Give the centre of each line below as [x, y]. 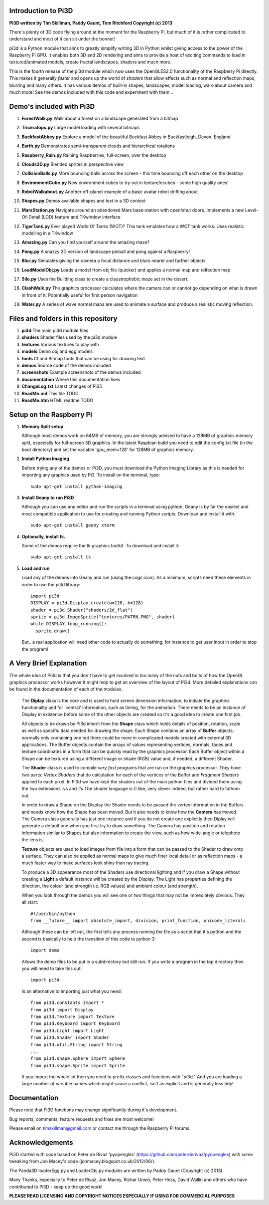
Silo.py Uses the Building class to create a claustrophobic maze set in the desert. [105, 279]
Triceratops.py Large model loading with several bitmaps [81, 128]
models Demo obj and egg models [57, 351]
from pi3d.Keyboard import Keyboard [75, 1024]
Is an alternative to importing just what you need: [72, 991]
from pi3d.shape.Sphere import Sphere [78, 1059]
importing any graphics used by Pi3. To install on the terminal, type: [91, 475]
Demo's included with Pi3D [52, 107]
